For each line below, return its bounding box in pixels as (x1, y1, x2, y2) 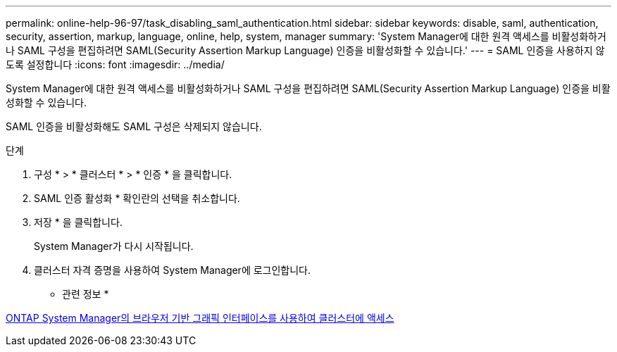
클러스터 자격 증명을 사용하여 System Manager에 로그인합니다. (34, 264, 311, 276)
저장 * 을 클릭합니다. (34, 216, 123, 228)
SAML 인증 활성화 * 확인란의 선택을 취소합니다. (34, 192, 240, 204)
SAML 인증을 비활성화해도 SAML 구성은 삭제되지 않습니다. (6, 120, 262, 132)
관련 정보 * (62, 288, 109, 300)
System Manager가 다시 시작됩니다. (34, 240, 194, 252)
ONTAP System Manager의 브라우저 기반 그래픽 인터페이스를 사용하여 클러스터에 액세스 (6, 312, 394, 324)
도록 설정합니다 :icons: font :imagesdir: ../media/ (6, 58, 225, 70)
